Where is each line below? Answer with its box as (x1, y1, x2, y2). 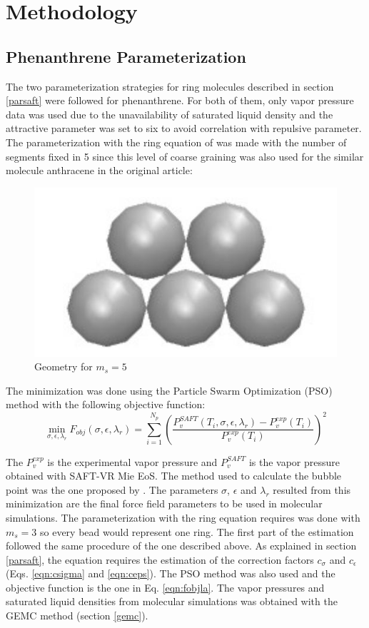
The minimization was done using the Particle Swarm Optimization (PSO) (6, 383, 333, 397)
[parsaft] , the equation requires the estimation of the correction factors (6, 552, 314, 567)
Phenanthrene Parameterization (6, 45, 246, 67)
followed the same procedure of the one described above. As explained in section (6, 538, 357, 553)
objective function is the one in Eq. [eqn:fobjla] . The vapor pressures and (6, 579, 325, 594)
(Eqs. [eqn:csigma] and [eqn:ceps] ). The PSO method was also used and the (6, 566, 335, 581)
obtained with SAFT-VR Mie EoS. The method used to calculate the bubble (6, 468, 342, 483)
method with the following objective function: (6, 397, 206, 412)
